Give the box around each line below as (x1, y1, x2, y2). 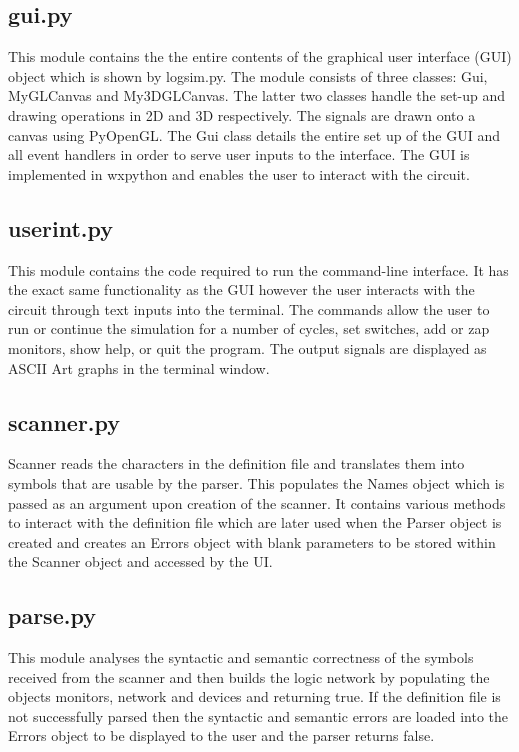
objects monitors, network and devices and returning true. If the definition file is (8, 686, 501, 707)
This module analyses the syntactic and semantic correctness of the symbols (8, 647, 474, 668)
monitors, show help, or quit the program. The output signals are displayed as (8, 337, 487, 358)
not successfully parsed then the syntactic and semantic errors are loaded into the (8, 705, 509, 726)
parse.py (8, 600, 96, 631)
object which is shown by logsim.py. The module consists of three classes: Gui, (8, 65, 488, 86)
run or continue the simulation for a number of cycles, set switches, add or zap (8, 318, 490, 339)
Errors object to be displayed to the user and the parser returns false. (8, 725, 435, 746)
